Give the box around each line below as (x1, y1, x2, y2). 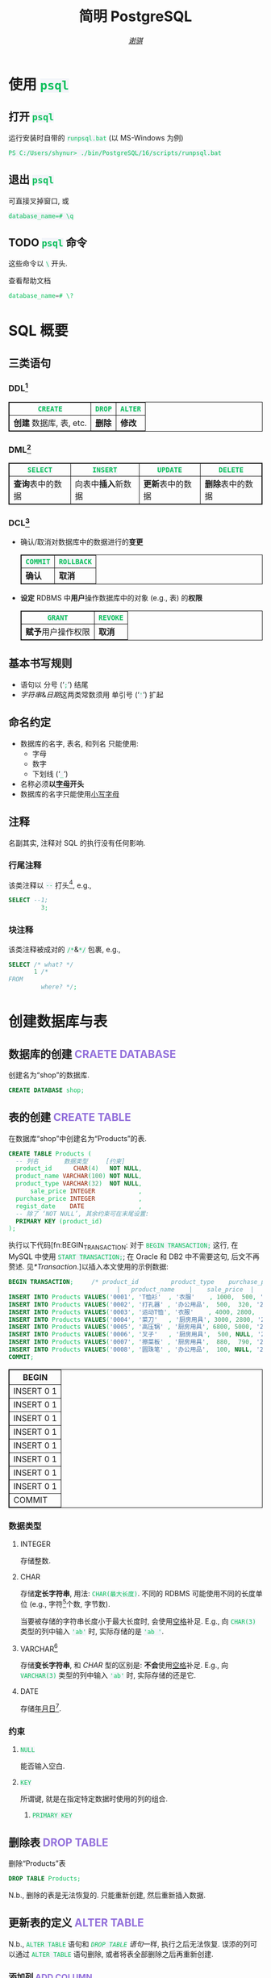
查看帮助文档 (8, 276, 51, 286)
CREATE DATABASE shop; (8, 1086, 85, 1094)
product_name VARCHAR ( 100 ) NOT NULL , (15, 1172, 143, 1181)
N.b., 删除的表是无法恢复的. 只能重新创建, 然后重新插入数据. (8, 1890, 206, 1900)
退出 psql (8, 173, 54, 186)
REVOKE (98, 613, 123, 622)
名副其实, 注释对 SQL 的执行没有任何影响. (8, 838, 146, 847)
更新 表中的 (143, 479, 184, 490)
